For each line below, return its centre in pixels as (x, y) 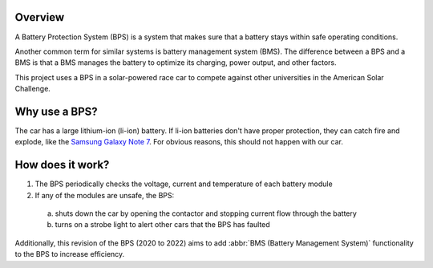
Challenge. (33, 89)
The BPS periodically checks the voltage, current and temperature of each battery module (184, 184)
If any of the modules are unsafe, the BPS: (105, 195)
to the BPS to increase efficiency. (70, 254)
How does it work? (62, 165)
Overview (40, 17)
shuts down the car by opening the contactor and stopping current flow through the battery (206, 213)
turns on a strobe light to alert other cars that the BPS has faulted (162, 225)
